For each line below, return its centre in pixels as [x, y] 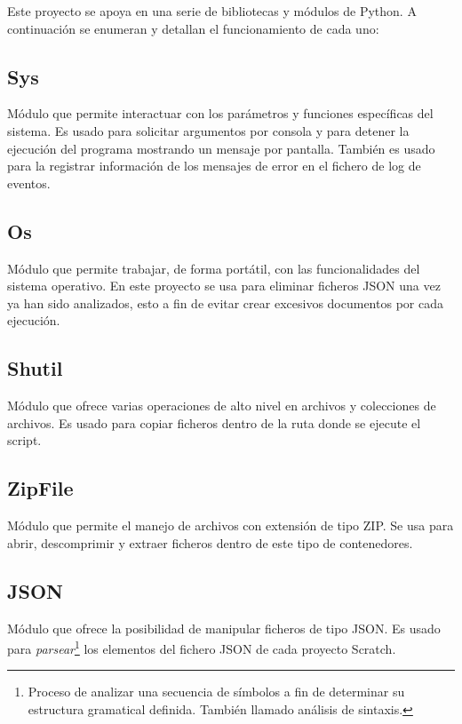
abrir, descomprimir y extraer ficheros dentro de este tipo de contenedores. [210, 542]
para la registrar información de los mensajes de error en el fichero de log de [214, 166]
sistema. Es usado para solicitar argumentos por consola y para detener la [208, 130]
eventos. [29, 183]
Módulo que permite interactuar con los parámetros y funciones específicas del [220, 113]
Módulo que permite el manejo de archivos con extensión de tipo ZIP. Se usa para [231, 525]
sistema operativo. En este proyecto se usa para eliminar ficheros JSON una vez [224, 286]
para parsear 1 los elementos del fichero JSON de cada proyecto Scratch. [202, 647]
